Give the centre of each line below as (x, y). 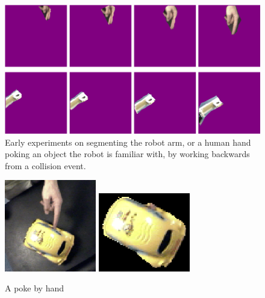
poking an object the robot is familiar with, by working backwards (127, 154)
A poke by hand (35, 288)
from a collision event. (45, 165)
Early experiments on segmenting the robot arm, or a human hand (128, 142)
